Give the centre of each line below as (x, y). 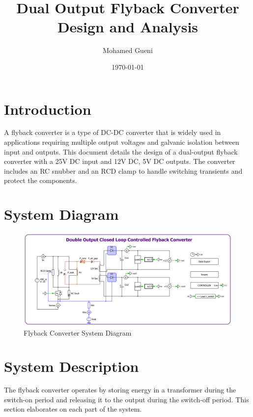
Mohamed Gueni (128, 50)
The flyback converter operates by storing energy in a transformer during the (120, 390)
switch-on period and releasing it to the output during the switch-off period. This (126, 399)
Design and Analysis (128, 27)
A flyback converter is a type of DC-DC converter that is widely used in (112, 132)
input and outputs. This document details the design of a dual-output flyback (121, 151)
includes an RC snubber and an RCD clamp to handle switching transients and (123, 170)
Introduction (48, 109)
